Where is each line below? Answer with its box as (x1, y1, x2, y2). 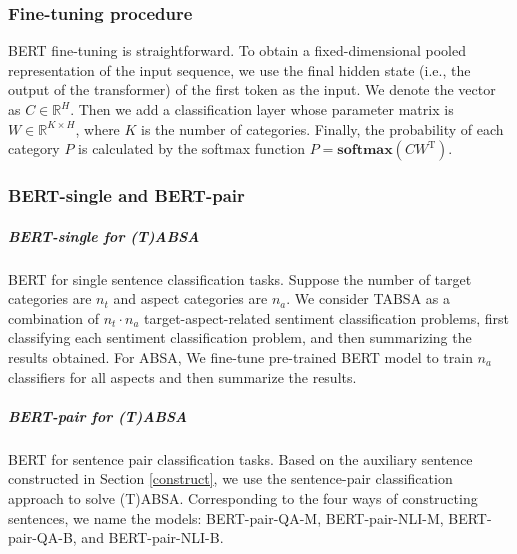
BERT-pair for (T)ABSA (8, 405, 188, 426)
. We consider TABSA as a (286, 288, 450, 309)
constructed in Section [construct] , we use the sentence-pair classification (8, 468, 453, 489)
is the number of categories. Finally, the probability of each (141, 118, 504, 139)
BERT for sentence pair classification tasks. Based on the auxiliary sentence (8, 448, 473, 469)
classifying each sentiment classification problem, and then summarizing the (8, 327, 472, 348)
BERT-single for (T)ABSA (8, 225, 200, 246)
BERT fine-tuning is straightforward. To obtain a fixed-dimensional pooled (8, 40, 466, 61)
